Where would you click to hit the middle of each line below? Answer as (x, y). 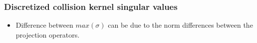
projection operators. (48, 34)
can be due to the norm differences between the (180, 25)
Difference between (44, 25)
